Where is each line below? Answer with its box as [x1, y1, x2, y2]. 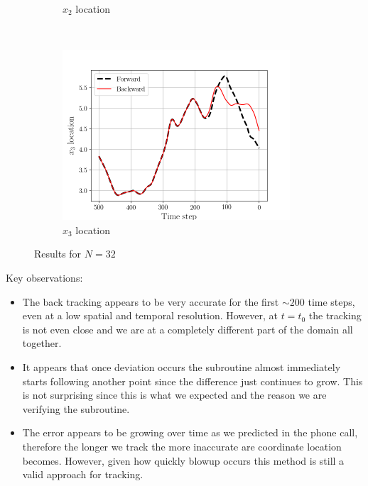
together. [22, 336, 62, 350]
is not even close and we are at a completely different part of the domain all [22, 321, 353, 336]
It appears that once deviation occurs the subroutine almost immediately [22, 359, 341, 374]
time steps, [308, 294, 355, 309]
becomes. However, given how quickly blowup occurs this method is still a [22, 453, 345, 468]
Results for [34, 246, 82, 261]
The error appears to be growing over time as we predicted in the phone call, [22, 425, 358, 440]
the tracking [308, 308, 362, 323]
